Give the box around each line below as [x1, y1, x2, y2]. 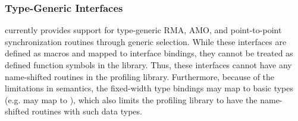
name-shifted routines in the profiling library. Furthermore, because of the [5, 70, 275, 82]
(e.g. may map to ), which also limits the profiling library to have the [5, 93, 258, 106]
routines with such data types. [32, 105, 142, 117]
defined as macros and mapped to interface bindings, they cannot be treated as [5, 47, 293, 59]
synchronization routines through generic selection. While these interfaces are [5, 35, 287, 47]
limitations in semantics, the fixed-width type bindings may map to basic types [5, 82, 294, 94]
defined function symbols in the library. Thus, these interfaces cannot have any [5, 59, 292, 71]
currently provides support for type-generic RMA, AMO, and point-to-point [5, 24, 282, 36]
